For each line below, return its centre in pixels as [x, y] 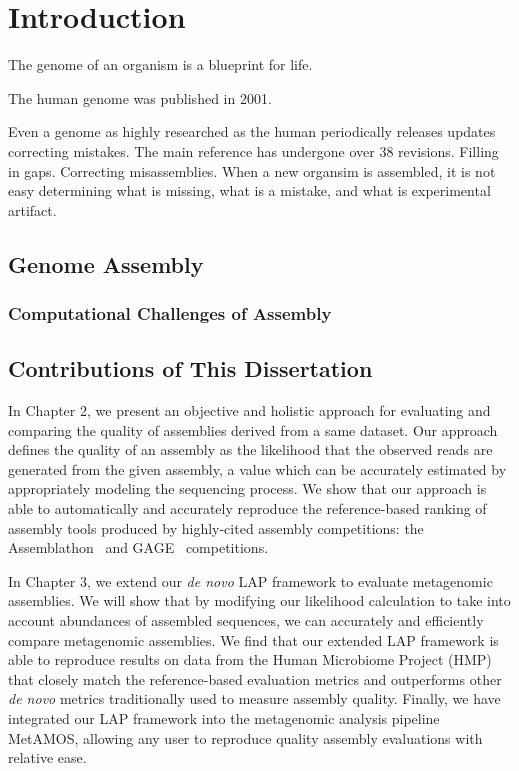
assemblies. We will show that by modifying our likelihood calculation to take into [259, 600]
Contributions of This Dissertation [190, 368]
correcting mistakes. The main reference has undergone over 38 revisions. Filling [253, 150]
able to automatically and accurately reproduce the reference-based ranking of [247, 508]
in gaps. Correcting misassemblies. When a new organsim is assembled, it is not [252, 170]
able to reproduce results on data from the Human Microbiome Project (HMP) [250, 659]
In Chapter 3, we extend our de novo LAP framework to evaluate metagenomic [250, 580]
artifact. [32, 209]
